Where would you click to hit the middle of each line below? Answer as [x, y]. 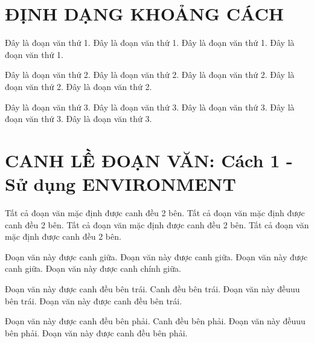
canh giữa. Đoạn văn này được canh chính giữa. [93, 268]
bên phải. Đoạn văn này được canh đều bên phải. [96, 332]
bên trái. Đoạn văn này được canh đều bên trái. [94, 300]
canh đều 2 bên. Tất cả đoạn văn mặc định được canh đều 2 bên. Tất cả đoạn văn [157, 224]
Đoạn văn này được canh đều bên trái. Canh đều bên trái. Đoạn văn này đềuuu [152, 288]
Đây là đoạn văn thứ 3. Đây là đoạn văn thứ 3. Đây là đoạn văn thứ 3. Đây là [150, 107]
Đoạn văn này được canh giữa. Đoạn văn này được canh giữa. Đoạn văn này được [156, 256]
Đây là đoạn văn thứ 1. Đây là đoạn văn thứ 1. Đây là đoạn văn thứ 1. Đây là [150, 43]
